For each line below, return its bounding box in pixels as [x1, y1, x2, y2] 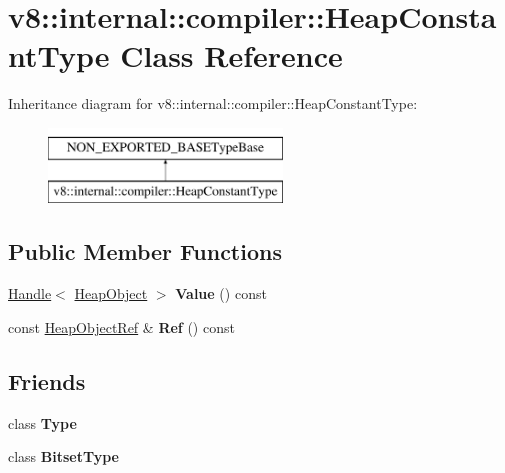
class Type [8, 412, 77, 433]
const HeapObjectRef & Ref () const [8, 316, 235, 337]
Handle [8, 283, 52, 304]
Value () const [175, 283, 267, 304]
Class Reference [120, 35, 343, 76]
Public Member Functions [8, 236, 282, 267]
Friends [8, 365, 86, 396]
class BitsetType [8, 446, 120, 467]
